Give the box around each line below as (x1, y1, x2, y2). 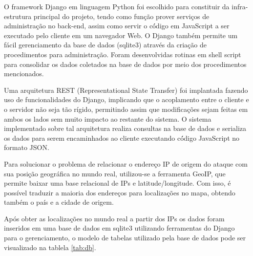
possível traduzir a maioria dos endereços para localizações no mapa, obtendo (4, 187, 235, 197)
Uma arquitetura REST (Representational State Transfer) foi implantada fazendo (4, 85, 248, 95)
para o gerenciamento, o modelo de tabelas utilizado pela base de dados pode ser (4, 233, 246, 243)
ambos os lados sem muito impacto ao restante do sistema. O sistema (4, 113, 211, 124)
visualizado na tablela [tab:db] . (4, 242, 96, 252)
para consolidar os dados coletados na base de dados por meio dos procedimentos (4, 59, 247, 69)
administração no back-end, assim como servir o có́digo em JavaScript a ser (4, 21, 230, 31)
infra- (232, 1, 248, 11)
